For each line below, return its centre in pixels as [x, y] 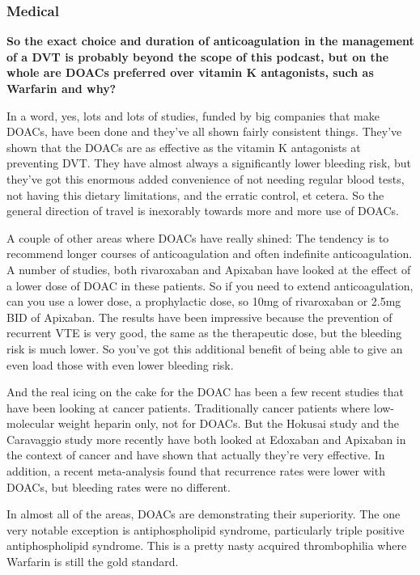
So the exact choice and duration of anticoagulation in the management [210, 41]
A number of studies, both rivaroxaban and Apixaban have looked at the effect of [209, 269]
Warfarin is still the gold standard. [93, 562]
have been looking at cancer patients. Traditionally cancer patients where [189, 407]
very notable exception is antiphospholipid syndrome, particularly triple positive [206, 529]
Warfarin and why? [62, 88]
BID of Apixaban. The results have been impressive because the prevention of [199, 317]
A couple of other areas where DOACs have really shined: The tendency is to [198, 237]
